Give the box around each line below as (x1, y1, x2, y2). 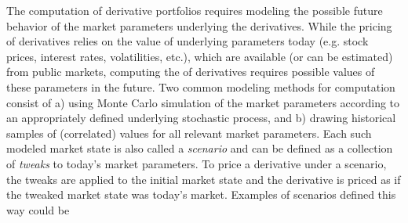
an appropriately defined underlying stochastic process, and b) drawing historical (6, 110, 396, 126)
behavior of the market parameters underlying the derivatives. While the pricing (6, 17, 392, 34)
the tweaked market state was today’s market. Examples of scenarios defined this (6, 186, 396, 203)
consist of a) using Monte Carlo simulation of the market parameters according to (6, 94, 400, 110)
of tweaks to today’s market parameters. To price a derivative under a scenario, (6, 155, 387, 171)
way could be (6, 201, 70, 218)
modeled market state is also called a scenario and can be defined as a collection (6, 140, 393, 156)
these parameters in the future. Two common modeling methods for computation (6, 78, 395, 95)
